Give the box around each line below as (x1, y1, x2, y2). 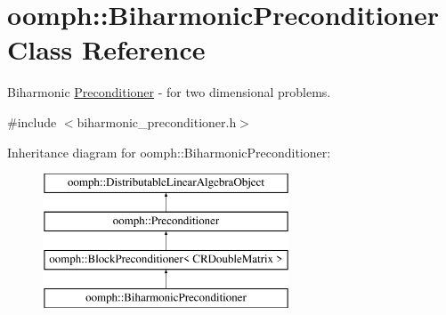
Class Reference (7, 31, 206, 68)
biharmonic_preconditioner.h (77, 112, 237, 131)
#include (7, 112, 57, 131)
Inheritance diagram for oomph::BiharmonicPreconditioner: (7, 142, 331, 161)
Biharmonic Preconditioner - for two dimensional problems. (7, 83, 331, 101)
